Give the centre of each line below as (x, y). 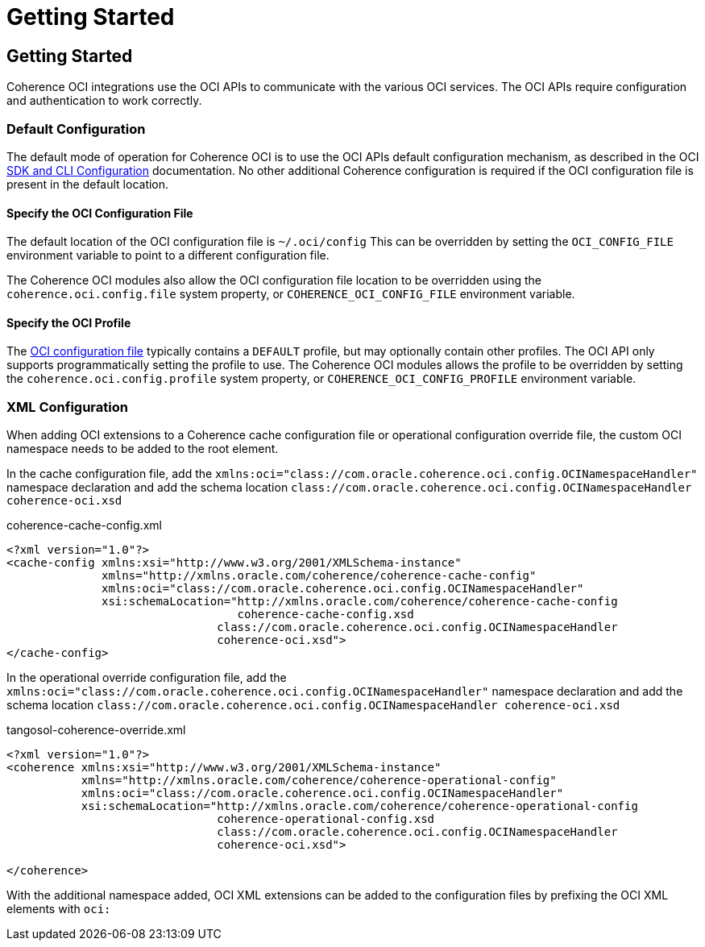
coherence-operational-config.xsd (326, 819)
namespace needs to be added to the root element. (143, 449)
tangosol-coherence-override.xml (96, 730)
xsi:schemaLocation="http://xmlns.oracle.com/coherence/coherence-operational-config (359, 806)
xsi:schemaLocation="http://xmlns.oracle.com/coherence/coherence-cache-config (360, 602)
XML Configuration (67, 407)
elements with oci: (59, 909)
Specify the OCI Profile (69, 322)
